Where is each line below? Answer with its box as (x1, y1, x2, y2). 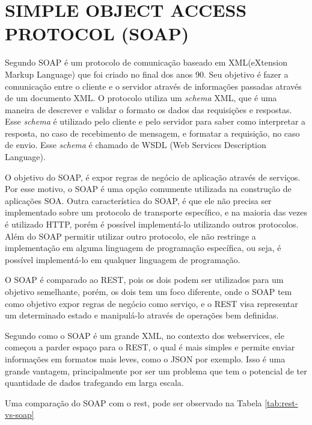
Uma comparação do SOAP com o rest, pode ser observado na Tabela (5, 396, 262, 409)
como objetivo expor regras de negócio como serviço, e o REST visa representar (5, 297, 298, 309)
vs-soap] (5, 408, 34, 421)
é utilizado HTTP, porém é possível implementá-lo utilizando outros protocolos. (5, 218, 299, 231)
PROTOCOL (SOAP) (5, 21, 189, 46)
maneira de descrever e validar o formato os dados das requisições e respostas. (5, 103, 292, 116)
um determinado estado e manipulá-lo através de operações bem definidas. (5, 309, 279, 321)
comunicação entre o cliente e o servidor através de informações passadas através (5, 79, 302, 92)
